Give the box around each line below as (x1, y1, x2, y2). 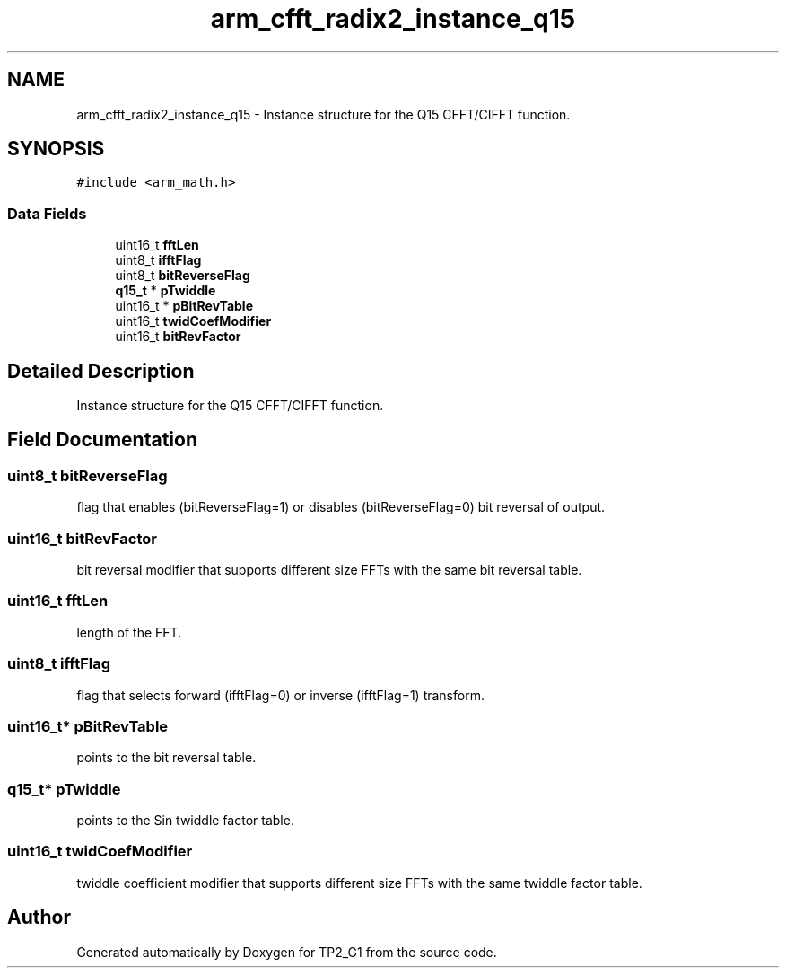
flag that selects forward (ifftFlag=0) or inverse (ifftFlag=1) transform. (76, 687, 485, 703)
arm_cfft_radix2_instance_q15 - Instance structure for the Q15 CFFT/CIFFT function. (76, 106, 571, 122)
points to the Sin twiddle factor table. (76, 812, 294, 828)
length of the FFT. (76, 624, 182, 640)
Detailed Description (7, 359, 195, 382)
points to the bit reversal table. (76, 750, 257, 766)
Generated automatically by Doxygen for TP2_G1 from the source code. (76, 944, 497, 960)
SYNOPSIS (7, 137, 105, 161)
